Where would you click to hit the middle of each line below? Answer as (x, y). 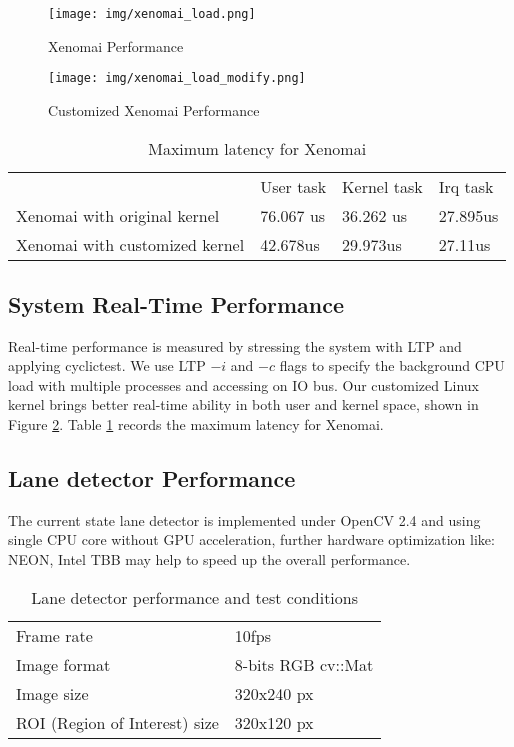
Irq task (466, 186)
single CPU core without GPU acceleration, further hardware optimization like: (251, 539)
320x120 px (274, 722)
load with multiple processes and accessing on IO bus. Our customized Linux (243, 384)
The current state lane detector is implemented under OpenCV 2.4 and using (244, 519)
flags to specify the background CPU (392, 365)
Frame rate (54, 635)
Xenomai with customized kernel (130, 244)
